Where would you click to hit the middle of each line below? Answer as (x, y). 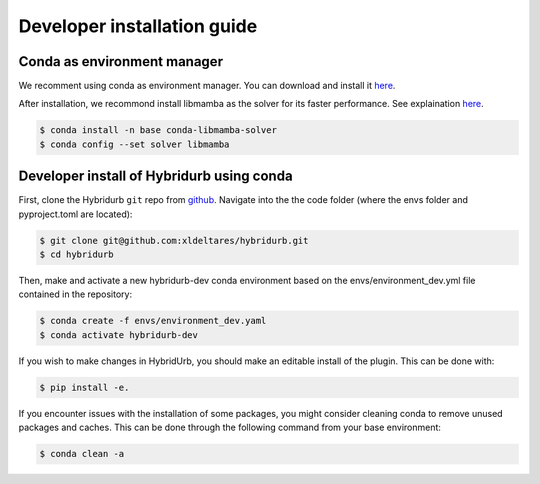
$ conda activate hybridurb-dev (119, 334)
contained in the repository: (75, 294)
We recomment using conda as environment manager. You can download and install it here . (207, 86)
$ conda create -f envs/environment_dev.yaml (153, 321)
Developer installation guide (138, 26)
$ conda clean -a (82, 454)
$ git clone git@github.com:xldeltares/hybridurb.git (174, 240)
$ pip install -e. (84, 387)
